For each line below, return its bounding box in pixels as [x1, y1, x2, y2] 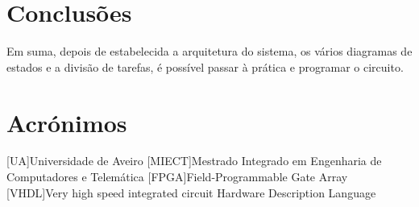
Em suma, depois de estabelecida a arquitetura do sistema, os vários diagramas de [6, 43, 413, 60]
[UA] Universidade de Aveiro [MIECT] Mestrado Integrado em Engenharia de [6, 152, 382, 169]
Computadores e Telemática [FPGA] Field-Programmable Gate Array [6, 168, 348, 185]
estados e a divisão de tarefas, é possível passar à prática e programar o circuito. [6, 58, 404, 75]
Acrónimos [6, 106, 127, 139]
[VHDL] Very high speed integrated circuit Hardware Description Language [6, 184, 376, 201]
